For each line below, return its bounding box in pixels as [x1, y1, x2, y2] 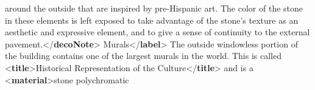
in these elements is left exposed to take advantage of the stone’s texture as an [5, 13, 299, 26]
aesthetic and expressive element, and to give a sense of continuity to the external [5, 26, 310, 38]
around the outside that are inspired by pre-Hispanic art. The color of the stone [5, 2, 303, 14]
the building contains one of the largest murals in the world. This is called [5, 49, 281, 62]
